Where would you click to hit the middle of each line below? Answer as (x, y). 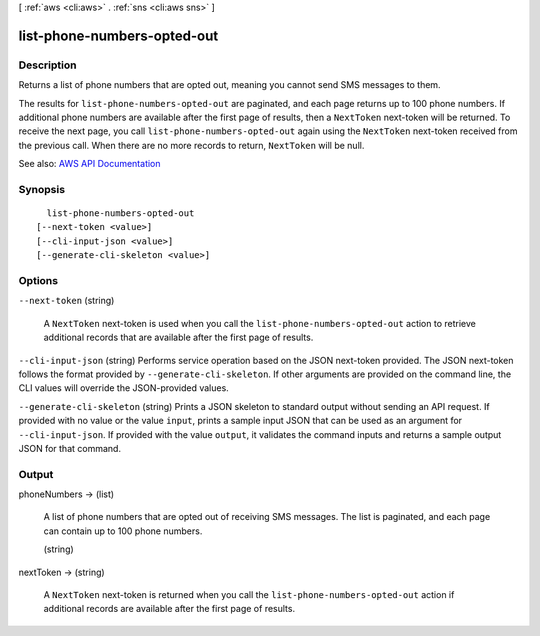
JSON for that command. (70, 448)
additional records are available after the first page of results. (169, 609)
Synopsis (41, 189)
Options (38, 280)
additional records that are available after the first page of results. (178, 337)
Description (47, 65)
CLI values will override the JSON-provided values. (123, 388)
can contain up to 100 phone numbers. (123, 531)
